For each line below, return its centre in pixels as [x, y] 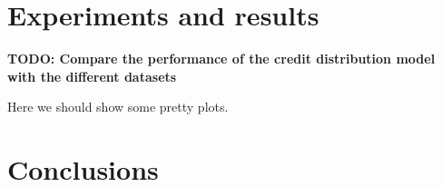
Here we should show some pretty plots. [118, 107]
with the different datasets [92, 76]
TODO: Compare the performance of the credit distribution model [221, 59]
